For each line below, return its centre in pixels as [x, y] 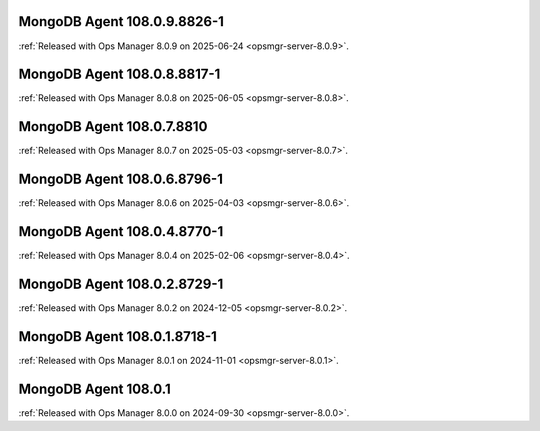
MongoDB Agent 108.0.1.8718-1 [117, 336]
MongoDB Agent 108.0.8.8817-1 [119, 74]
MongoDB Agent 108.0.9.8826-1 [121, 21]
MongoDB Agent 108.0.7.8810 [113, 126]
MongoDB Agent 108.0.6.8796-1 [121, 179]
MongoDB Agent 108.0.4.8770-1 [121, 231]
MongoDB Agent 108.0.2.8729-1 [121, 283]
